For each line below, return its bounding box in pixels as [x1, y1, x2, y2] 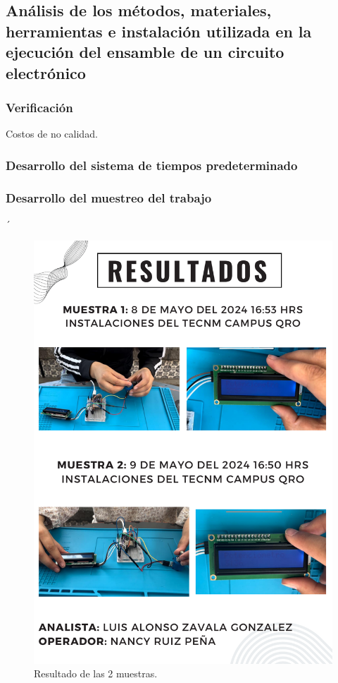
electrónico [6, 61, 86, 83]
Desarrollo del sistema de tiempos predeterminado [6, 156, 298, 174]
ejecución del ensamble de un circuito [6, 41, 284, 63]
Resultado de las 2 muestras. [34, 666, 158, 681]
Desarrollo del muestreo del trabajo [6, 188, 212, 206]
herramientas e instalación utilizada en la [6, 20, 312, 42]
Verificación [6, 98, 73, 116]
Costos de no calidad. [6, 126, 98, 141]
